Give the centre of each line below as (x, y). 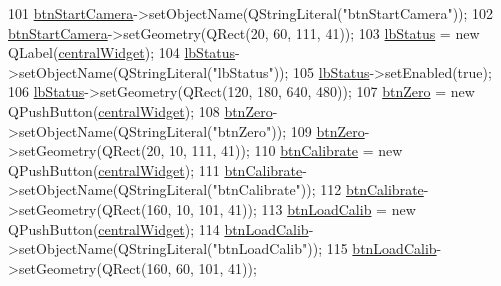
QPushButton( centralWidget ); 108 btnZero (140, 110)
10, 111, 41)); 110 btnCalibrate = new (285, 150)
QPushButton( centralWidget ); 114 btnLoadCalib (158, 228)
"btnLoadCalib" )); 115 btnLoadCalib (324, 248)
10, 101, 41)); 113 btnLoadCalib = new (295, 208)
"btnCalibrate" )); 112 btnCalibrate (318, 189)
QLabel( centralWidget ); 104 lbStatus (122, 52)
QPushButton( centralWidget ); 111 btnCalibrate (155, 169)
